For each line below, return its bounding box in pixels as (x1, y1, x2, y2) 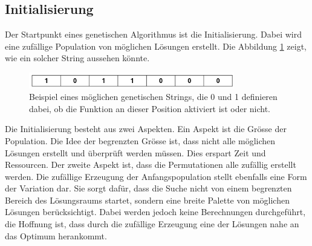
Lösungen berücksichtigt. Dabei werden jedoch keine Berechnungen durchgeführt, (5, 205, 306, 218)
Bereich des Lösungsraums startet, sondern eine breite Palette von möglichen (5, 193, 290, 206)
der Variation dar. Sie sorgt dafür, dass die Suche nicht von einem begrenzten (5, 182, 292, 194)
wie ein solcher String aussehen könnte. (5, 52, 150, 64)
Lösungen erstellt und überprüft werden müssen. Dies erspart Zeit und (5, 146, 266, 159)
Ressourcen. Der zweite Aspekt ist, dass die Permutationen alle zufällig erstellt (5, 158, 296, 171)
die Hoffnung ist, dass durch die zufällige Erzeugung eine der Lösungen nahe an (5, 218, 299, 230)
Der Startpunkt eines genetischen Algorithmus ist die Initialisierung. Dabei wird (5, 28, 302, 41)
